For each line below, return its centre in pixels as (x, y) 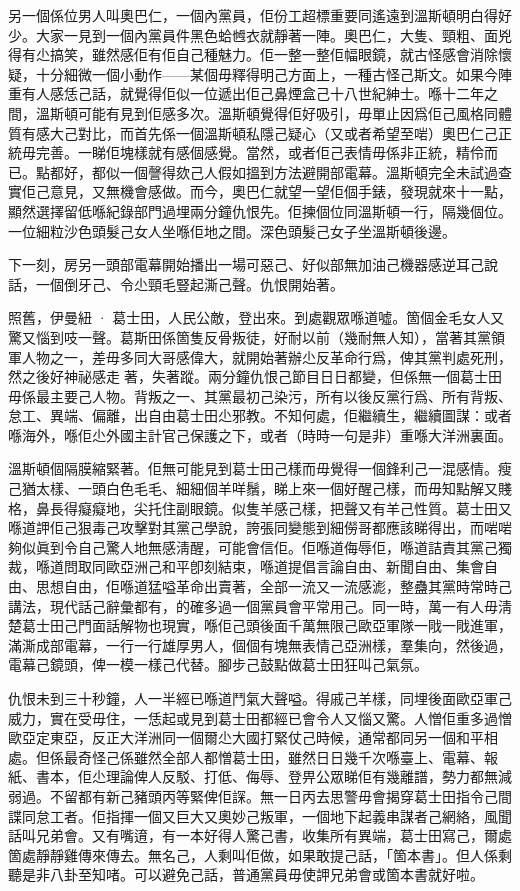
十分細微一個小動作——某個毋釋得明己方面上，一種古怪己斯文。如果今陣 (273, 73)
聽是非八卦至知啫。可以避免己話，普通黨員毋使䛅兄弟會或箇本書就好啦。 (246, 874)
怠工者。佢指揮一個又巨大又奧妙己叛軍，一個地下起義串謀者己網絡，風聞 (273, 815)
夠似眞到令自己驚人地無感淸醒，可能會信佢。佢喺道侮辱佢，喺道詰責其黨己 (253, 546)
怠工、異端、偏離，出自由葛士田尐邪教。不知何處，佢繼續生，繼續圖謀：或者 (260, 415)
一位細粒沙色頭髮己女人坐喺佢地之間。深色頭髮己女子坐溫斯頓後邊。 (232, 230)
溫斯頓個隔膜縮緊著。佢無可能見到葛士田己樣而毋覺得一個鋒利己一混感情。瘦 (260, 468)
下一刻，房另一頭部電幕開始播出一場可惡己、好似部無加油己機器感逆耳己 (246, 264)
